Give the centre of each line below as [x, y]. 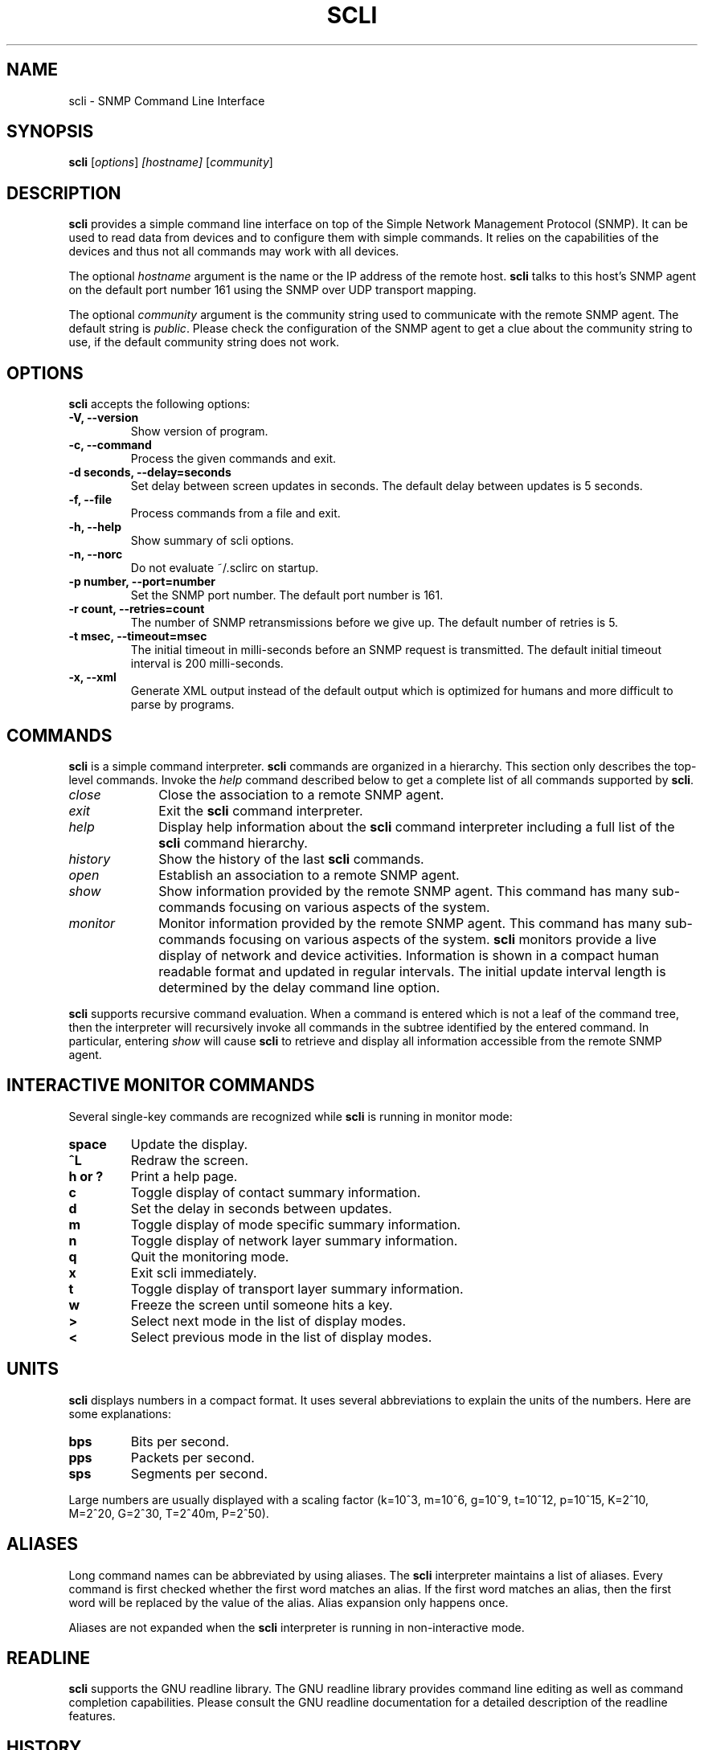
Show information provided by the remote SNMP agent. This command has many [403, 891]
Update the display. [189, 1144]
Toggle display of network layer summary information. [294, 1240]
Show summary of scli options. [212, 541]
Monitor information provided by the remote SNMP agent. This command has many [410, 923]
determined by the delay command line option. [299, 987]
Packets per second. [192, 1457]
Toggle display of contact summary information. [276, 1192]
